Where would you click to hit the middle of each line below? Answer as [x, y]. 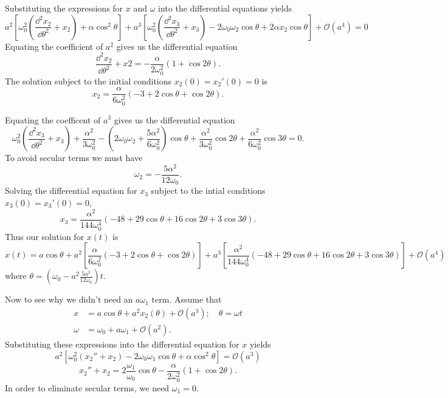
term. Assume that [187, 299]
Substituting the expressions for [64, 8]
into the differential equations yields [225, 8]
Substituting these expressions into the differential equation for [122, 344]
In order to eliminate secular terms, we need [87, 387]
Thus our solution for [45, 236]
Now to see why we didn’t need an [69, 299]
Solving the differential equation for [71, 190]
